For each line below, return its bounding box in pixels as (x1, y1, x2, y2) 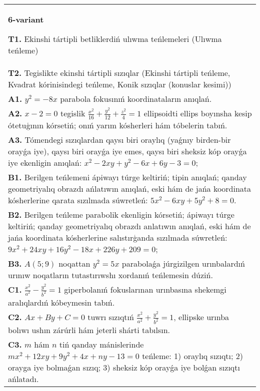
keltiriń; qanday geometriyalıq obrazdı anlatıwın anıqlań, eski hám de (8, 220, 251, 232)
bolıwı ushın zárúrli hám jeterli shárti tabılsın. (8, 324, 170, 336)
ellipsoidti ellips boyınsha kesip (143, 107, 252, 119)
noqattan (58, 257, 90, 269)
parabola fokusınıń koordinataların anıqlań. (60, 93, 212, 104)
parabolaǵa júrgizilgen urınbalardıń (121, 257, 245, 269)
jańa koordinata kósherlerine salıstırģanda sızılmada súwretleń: (8, 231, 227, 243)
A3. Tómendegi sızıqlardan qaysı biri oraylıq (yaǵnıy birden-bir (8, 133, 231, 145)
